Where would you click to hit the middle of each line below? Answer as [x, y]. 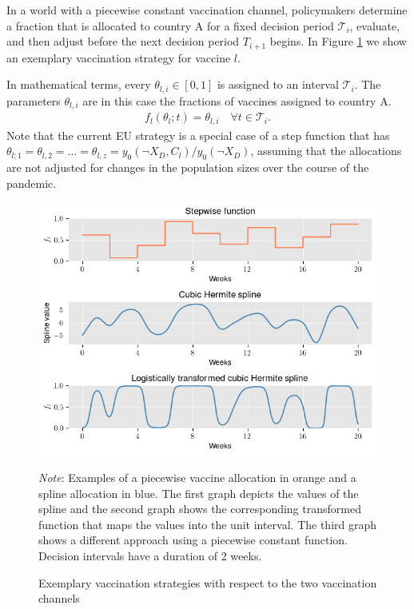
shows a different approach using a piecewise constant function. [193, 540]
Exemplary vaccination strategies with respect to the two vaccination [208, 582]
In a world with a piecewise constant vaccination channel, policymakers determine [207, 10]
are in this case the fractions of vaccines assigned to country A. [237, 100]
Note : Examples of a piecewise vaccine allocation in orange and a [197, 478]
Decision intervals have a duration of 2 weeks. [150, 556]
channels [59, 598]
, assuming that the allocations [326, 151]
